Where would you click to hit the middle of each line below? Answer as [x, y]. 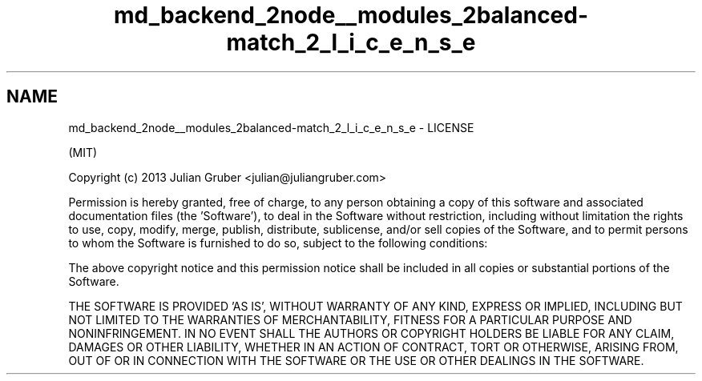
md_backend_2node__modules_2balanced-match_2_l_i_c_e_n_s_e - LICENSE [271, 127]
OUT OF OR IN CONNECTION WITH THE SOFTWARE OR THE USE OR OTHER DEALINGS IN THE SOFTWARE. [356, 360]
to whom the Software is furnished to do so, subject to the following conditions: [278, 243]
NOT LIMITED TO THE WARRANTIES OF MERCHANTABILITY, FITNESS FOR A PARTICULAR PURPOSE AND [350, 319]
